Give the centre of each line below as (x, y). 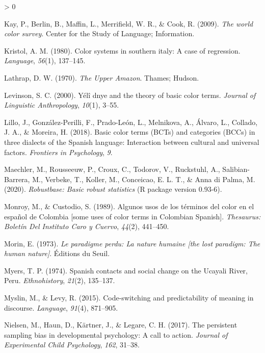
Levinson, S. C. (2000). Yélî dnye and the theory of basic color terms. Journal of (130, 95)
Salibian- (236, 169)
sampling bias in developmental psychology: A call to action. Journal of (116, 334)
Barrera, (17, 179)
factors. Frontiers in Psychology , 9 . (58, 152)
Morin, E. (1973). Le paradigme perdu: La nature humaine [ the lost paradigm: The (132, 243)
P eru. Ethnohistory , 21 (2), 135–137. (60, 280)
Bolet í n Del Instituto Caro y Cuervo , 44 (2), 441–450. (87, 226)
